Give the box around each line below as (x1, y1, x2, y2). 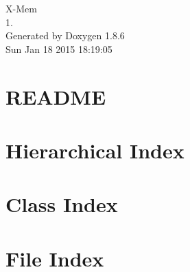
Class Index (5, 190, 118, 218)
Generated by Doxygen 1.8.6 (5, 28, 125, 43)
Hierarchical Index (5, 136, 185, 164)
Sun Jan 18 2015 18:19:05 (5, 41, 112, 56)
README (5, 82, 106, 110)
